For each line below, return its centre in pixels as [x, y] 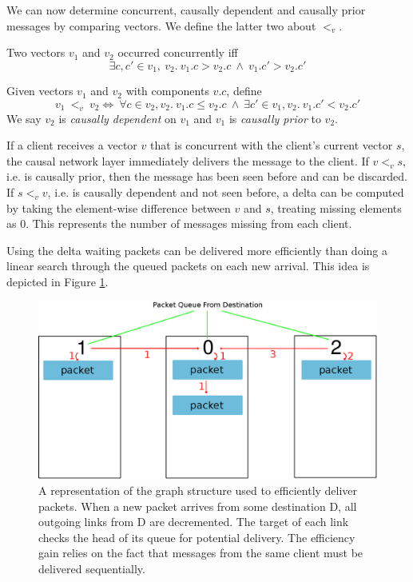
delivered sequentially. [92, 568]
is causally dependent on [117, 118]
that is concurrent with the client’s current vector [271, 145]
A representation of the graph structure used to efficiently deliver [198, 490]
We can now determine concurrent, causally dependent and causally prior [186, 10]
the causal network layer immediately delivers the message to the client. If [188, 160]
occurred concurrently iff [178, 52]
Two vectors [36, 52]
